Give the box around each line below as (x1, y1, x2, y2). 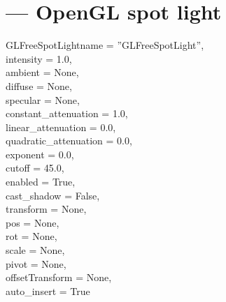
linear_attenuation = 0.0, (6, 119, 116, 134)
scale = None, (6, 243, 65, 257)
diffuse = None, (6, 78, 72, 93)
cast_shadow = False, (6, 188, 100, 202)
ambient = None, (6, 65, 79, 80)
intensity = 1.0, (6, 51, 72, 66)
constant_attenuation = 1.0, (6, 106, 128, 121)
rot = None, (6, 229, 57, 243)
